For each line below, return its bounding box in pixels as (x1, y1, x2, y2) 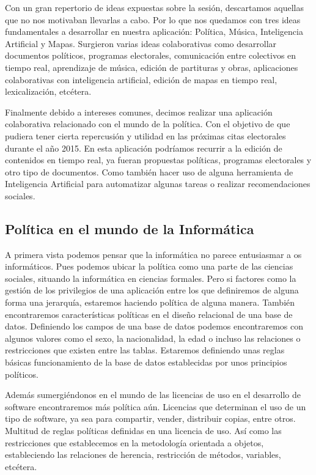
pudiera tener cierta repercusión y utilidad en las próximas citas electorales (5, 129, 286, 142)
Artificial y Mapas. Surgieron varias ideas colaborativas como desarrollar (5, 37, 277, 50)
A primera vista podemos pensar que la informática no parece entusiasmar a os (5, 248, 302, 260)
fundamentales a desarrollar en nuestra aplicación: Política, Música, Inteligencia (5, 25, 303, 38)
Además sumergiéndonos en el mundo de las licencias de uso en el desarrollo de (5, 388, 301, 401)
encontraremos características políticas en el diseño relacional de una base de (5, 307, 293, 320)
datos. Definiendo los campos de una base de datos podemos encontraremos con (5, 320, 304, 333)
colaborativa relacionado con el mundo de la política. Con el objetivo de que (5, 117, 290, 130)
